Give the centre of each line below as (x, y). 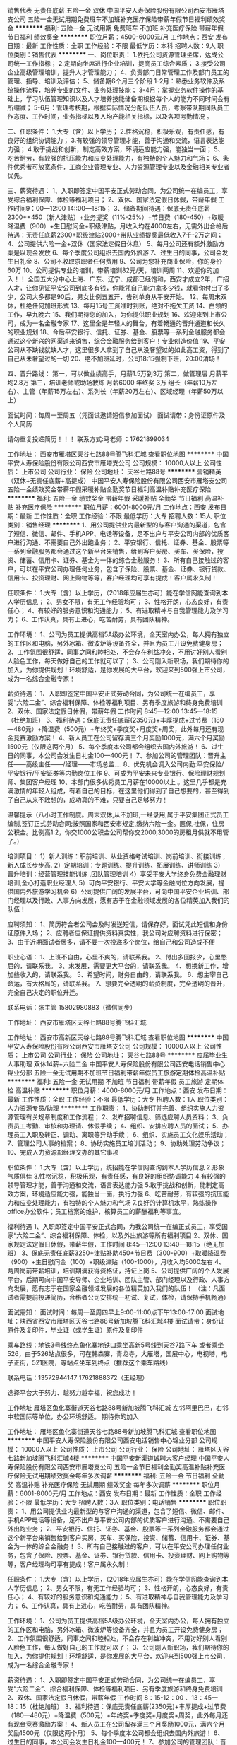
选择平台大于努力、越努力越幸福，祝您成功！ (72, 1393)
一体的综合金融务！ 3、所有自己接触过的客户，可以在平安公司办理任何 (121, 1546)
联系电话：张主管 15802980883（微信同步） (72, 1007)
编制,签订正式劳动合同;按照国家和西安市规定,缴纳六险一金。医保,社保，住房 (116, 823)
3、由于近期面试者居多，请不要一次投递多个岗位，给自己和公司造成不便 (111, 942)
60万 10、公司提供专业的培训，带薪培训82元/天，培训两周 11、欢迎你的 (110, 270)
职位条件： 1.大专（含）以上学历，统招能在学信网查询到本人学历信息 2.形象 (116, 1167)
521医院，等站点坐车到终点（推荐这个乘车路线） (102, 1362)
